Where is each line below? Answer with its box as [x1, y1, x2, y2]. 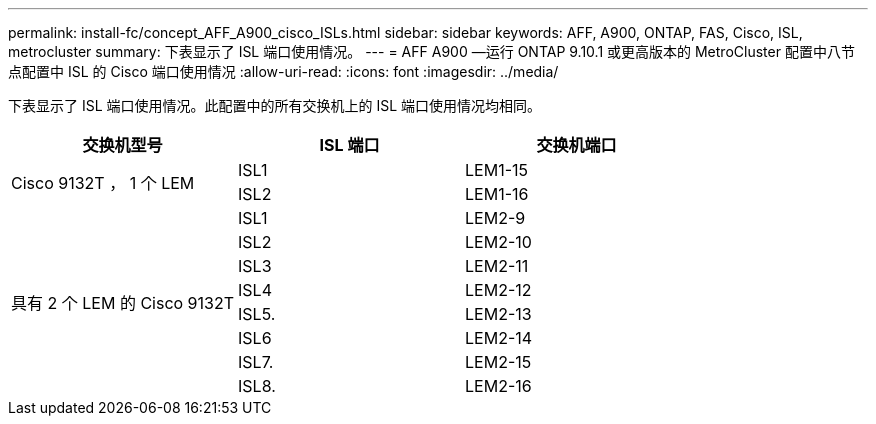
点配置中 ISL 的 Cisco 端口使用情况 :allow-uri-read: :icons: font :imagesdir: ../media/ [8, 63, 559, 80]
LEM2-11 [465, 256, 529, 276]
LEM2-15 [465, 352, 532, 372]
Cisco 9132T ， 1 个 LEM [11, 173, 195, 193]
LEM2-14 [465, 328, 533, 348]
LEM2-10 [465, 232, 532, 252]
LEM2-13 [465, 304, 532, 324]
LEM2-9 [465, 208, 526, 228]
